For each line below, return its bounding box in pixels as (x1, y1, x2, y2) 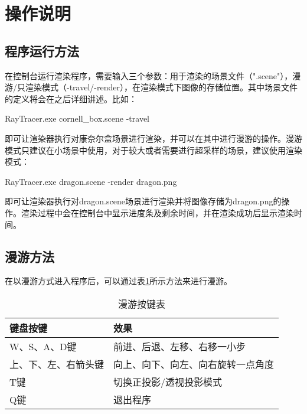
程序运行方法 (5, 41, 79, 60)
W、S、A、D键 (9, 339, 77, 353)
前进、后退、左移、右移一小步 (113, 339, 246, 353)
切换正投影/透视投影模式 (113, 374, 223, 389)
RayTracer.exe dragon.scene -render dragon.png (5, 175, 177, 187)
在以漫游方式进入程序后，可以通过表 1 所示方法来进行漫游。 (5, 275, 232, 287)
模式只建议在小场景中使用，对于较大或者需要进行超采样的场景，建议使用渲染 (5, 144, 302, 156)
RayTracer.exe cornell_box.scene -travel (5, 112, 150, 125)
